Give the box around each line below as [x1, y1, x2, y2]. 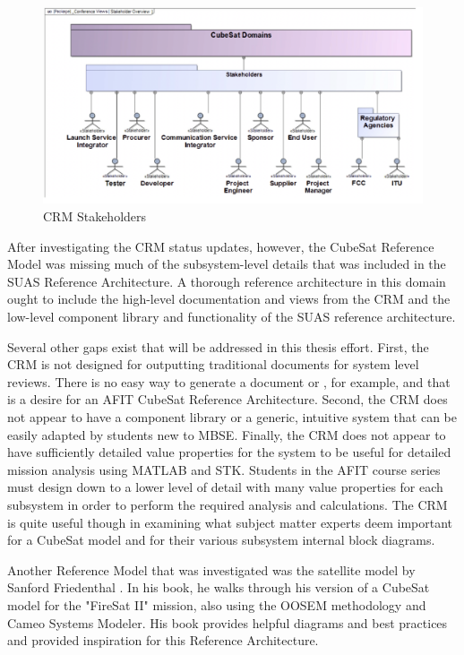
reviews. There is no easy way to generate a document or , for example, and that [7, 372, 451, 391]
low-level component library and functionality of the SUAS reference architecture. [7, 307, 456, 326]
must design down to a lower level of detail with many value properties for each [7, 478, 443, 496]
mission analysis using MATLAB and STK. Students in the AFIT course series [7, 460, 441, 478]
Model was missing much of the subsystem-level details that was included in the [7, 254, 446, 273]
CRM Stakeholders [43, 207, 147, 226]
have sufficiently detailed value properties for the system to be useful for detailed [7, 443, 451, 461]
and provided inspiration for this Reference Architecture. [7, 631, 319, 650]
